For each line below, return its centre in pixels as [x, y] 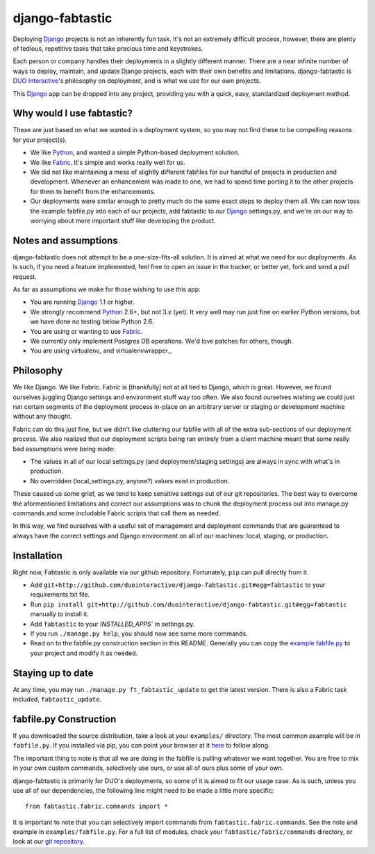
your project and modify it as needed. [84, 653]
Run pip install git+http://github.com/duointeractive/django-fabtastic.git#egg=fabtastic [189, 604]
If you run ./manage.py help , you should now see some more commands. [139, 634]
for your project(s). [40, 140]
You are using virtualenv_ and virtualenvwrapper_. [101, 351]
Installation [37, 555]
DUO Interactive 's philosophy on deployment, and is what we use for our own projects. [137, 81]
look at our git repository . [49, 841]
